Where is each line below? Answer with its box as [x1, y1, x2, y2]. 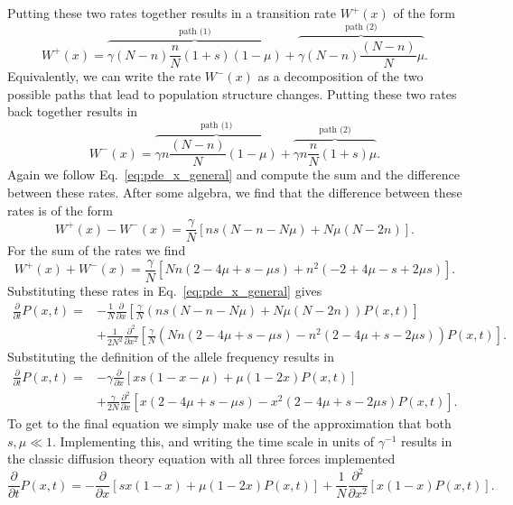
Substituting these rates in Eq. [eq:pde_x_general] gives [7, 280, 322, 299]
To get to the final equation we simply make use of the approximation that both [7, 414, 452, 432]
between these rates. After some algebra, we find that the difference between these [7, 182, 462, 201]
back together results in [7, 102, 138, 121]
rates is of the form [7, 200, 113, 219]
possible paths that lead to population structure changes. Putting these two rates [7, 84, 457, 103]
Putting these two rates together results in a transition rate [7, 4, 336, 22]
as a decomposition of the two [257, 67, 424, 86]
